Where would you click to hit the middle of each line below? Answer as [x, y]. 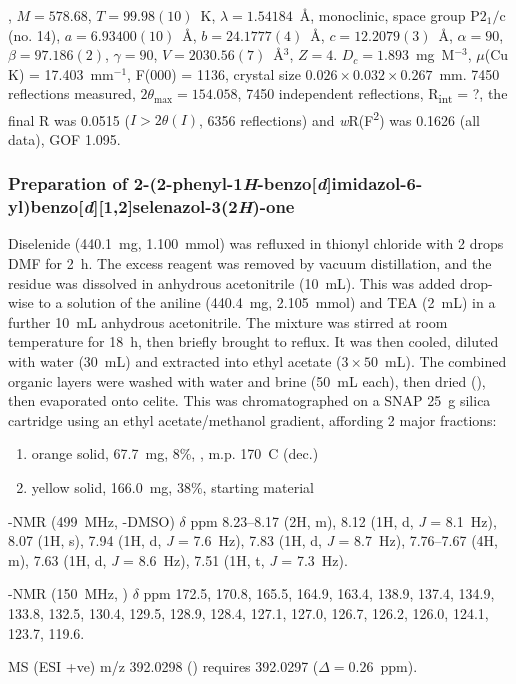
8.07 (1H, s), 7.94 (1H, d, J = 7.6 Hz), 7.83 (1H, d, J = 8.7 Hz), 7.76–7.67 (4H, [253, 540]
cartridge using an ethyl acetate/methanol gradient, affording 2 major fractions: [252, 419]
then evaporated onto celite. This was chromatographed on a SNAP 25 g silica [249, 400]
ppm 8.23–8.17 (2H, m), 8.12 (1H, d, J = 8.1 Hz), [343, 520]
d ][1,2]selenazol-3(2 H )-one [189, 206]
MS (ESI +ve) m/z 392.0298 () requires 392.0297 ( [163, 666]
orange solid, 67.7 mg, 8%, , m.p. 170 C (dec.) [175, 453]
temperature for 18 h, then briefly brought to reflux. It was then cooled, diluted [253, 341]
